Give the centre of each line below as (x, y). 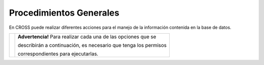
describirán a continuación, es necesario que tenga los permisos (92, 45)
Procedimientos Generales (64, 13)
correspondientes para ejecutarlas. (58, 54)
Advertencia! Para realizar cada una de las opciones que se (87, 37)
